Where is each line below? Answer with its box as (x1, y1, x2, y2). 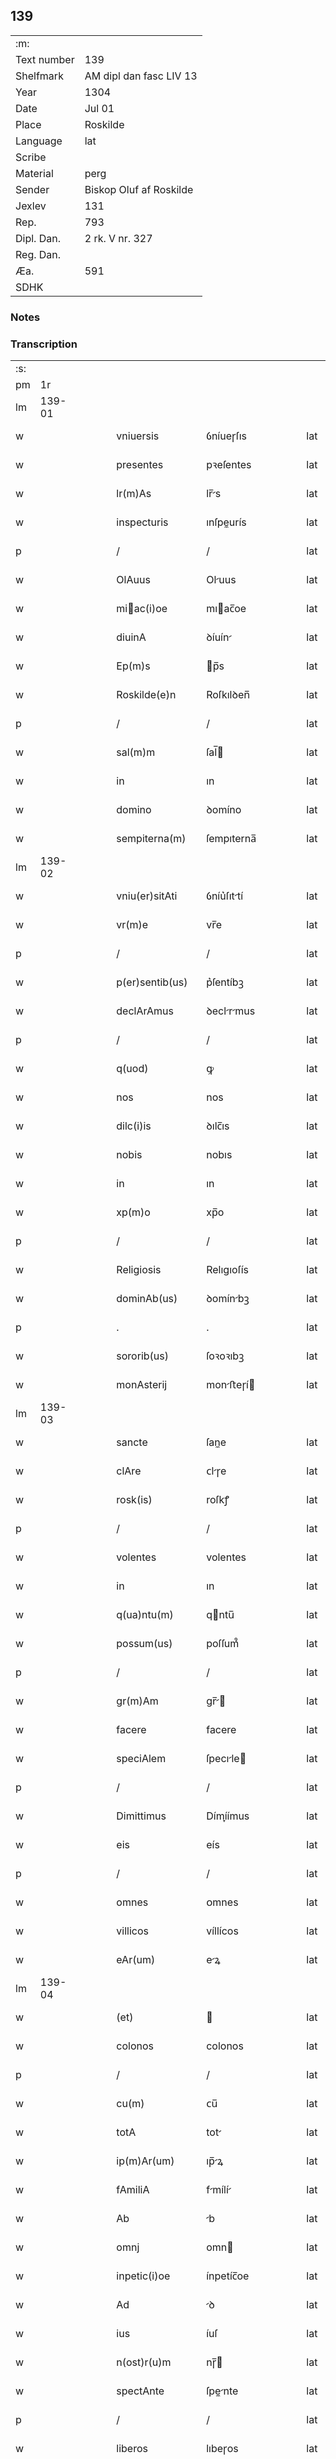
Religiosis (116, 1263, 162, 1277)
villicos (116, 1924, 149, 1938)
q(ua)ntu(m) (116, 1608, 174, 1622)
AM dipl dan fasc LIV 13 (84, 69, 198, 83)
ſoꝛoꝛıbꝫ (206, 1349, 245, 1363)
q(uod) (116, 1062, 149, 1076)
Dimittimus (116, 1809, 167, 1823)
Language (15, 134, 63, 148)
